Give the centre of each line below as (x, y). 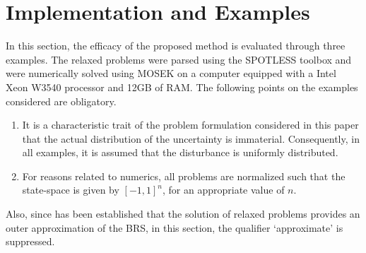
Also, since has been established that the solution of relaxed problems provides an (183, 214)
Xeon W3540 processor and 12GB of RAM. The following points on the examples (182, 87)
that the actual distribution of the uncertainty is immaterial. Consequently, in (191, 138)
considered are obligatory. (61, 101)
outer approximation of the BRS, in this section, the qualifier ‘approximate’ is (175, 227)
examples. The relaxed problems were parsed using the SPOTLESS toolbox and (179, 59)
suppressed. (30, 241)
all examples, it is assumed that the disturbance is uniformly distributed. (180, 152)
